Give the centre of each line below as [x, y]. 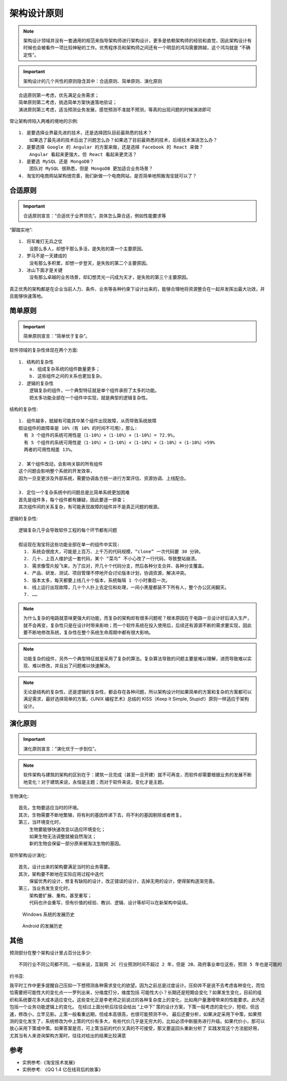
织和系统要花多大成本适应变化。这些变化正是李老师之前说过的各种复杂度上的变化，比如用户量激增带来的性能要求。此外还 [137, 1000]
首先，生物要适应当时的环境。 [50, 808]
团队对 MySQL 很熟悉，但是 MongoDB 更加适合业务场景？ [91, 169]
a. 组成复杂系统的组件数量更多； [65, 369]
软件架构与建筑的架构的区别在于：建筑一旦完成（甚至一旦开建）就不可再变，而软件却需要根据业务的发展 [133, 775]
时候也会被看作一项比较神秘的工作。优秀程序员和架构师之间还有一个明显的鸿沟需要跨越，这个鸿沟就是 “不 [135, 48]
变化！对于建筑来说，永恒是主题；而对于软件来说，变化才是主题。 [97, 782]
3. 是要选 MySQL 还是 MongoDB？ [56, 162]
